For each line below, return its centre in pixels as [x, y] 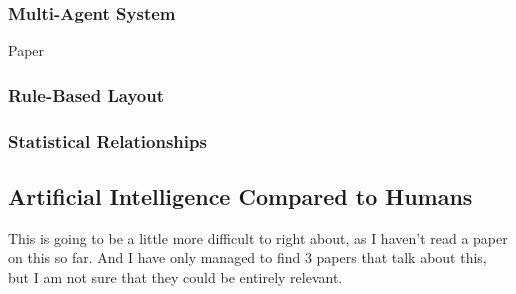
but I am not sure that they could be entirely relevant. [175, 276]
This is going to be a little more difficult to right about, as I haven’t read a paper [258, 237]
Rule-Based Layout [86, 94]
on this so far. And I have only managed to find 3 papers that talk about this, [247, 257]
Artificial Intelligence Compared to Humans [240, 195]
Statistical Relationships [107, 140]
